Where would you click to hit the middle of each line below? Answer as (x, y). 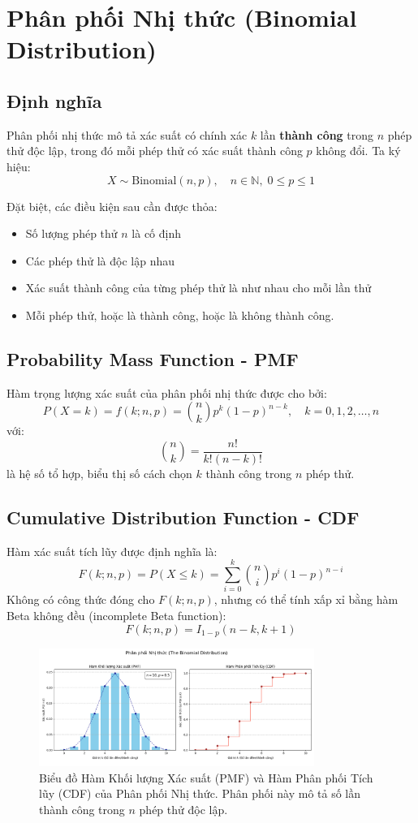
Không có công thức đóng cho (81, 599)
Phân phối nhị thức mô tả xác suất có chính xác (127, 134)
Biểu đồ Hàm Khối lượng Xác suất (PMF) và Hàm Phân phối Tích (206, 777)
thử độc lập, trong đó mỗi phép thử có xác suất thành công (155, 151)
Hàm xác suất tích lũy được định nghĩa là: (112, 551)
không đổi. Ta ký (358, 151)
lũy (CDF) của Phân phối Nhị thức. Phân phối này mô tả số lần (200, 793)
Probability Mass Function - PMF (153, 358)
